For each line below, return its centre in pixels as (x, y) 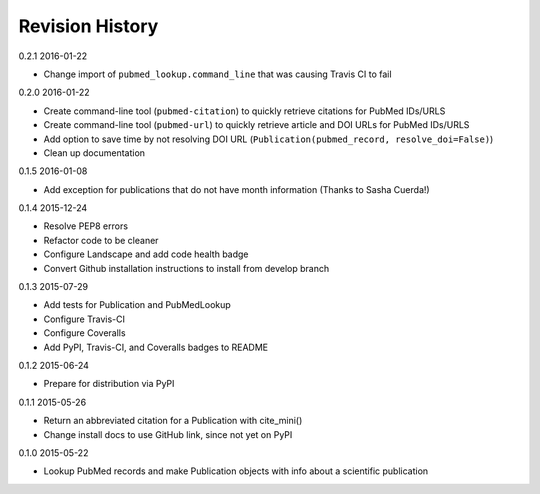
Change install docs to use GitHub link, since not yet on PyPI (168, 434)
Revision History (88, 26)
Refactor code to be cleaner (101, 240)
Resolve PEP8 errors (86, 226)
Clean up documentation (94, 152)
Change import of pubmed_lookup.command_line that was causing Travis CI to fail (217, 74)
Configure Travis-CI (84, 319)
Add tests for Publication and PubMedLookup (137, 305)
